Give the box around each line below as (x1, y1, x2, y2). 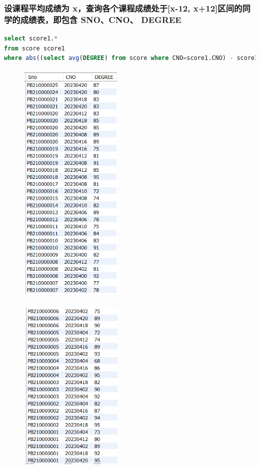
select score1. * (4, 35, 58, 42)
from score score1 (4, 44, 65, 52)
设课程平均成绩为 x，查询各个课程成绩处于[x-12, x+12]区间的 (4, 1, 242, 14)
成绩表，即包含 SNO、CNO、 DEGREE (20, 13, 181, 25)
